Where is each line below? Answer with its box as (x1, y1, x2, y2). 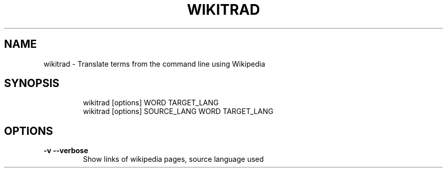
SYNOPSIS (4, 77, 60, 90)
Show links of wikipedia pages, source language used (83, 155, 264, 164)
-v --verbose (43, 146, 88, 155)
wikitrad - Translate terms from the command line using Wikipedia (43, 59, 265, 68)
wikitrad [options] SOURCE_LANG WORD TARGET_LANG (83, 107, 274, 116)
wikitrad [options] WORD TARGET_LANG (83, 98, 219, 107)
